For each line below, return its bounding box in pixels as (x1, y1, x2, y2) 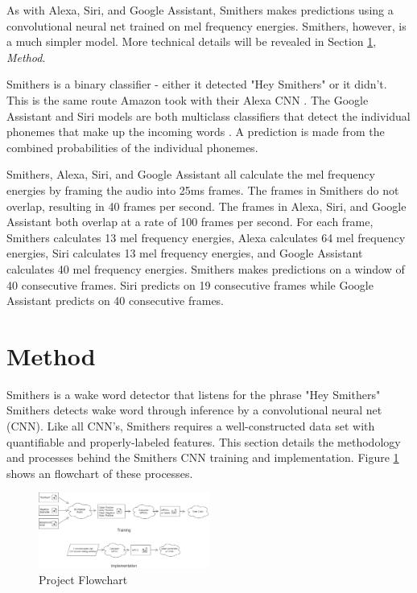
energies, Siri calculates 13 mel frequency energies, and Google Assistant (6, 245, 363, 261)
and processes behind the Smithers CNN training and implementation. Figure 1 (6, 449, 399, 466)
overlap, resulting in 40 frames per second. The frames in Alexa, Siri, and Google (6, 197, 407, 214)
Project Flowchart (39, 570, 128, 587)
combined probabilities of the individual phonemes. (6, 138, 258, 155)
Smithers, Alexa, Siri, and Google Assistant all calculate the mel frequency (6, 166, 375, 183)
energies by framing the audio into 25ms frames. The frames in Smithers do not (6, 181, 399, 198)
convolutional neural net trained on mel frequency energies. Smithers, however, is (6, 17, 407, 34)
